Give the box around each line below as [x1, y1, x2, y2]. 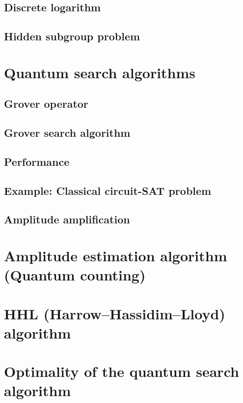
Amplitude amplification [4, 212, 130, 227]
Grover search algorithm [4, 125, 131, 140]
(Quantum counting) [4, 265, 146, 285]
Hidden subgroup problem [4, 29, 140, 44]
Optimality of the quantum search [4, 361, 239, 381]
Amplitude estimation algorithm [4, 246, 227, 266]
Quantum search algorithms [4, 62, 196, 82]
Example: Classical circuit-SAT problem [4, 183, 212, 198]
